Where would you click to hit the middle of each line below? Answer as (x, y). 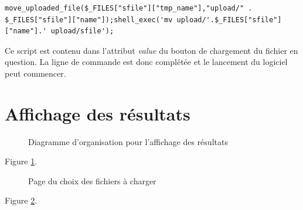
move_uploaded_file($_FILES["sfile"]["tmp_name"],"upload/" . (129, 8)
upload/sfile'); (82, 31)
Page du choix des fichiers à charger (92, 180)
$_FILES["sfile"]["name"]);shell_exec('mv (89, 20)
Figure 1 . (21, 161)
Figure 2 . (21, 200)
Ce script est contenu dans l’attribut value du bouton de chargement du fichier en (151, 50)
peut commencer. (35, 73)
